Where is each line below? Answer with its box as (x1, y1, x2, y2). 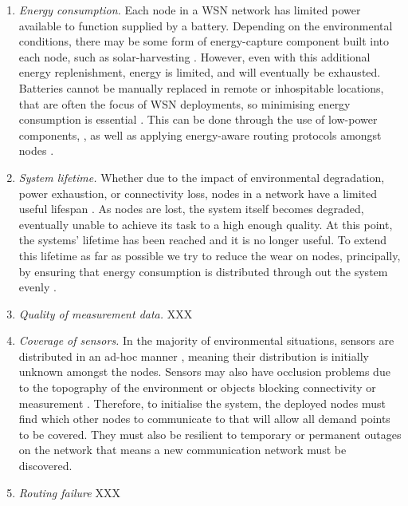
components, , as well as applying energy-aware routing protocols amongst (18, 126, 382, 143)
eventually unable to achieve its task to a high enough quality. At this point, (18, 215, 393, 232)
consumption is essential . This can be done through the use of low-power (18, 111, 378, 128)
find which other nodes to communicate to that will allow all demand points (18, 410, 390, 427)
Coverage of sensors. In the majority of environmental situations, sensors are (18, 332, 394, 349)
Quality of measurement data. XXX (18, 305, 193, 322)
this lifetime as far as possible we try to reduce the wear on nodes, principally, (18, 247, 401, 263)
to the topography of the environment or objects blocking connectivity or (18, 379, 376, 396)
